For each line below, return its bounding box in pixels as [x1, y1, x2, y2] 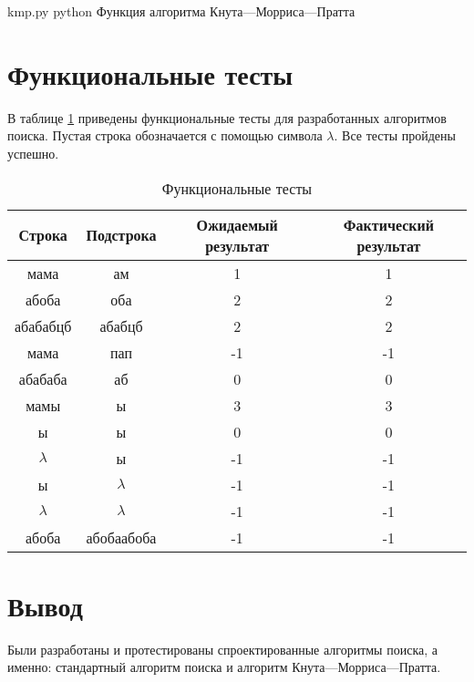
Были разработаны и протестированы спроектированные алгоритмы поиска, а [7, 639, 438, 658]
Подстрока [86, 224, 157, 245]
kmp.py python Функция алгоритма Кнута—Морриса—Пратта [7, 2, 355, 20]
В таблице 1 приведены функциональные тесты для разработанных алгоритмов [7, 108, 447, 127]
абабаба [18, 367, 67, 389]
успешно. [7, 143, 59, 162]
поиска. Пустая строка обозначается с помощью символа [7, 126, 323, 145]
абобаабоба [86, 526, 157, 548]
